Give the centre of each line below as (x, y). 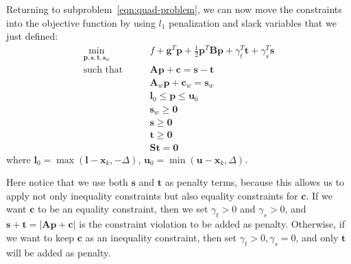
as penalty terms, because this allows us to (255, 182)
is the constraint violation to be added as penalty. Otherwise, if (212, 224)
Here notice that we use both (67, 182)
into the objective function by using (81, 22)
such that (103, 70)
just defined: (32, 36)
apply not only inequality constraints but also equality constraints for (152, 195)
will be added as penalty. (59, 252)
